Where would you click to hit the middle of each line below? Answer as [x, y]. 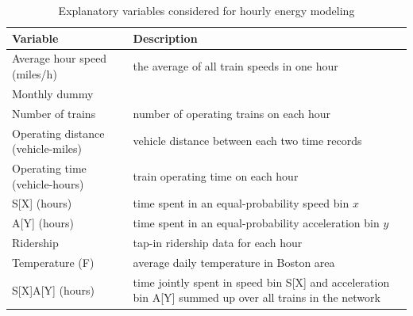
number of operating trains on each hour [232, 113]
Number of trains [54, 113]
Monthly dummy [53, 93]
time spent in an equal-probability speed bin [241, 203]
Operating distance [58, 133]
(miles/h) [35, 74]
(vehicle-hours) [48, 183]
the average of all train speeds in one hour [235, 66]
